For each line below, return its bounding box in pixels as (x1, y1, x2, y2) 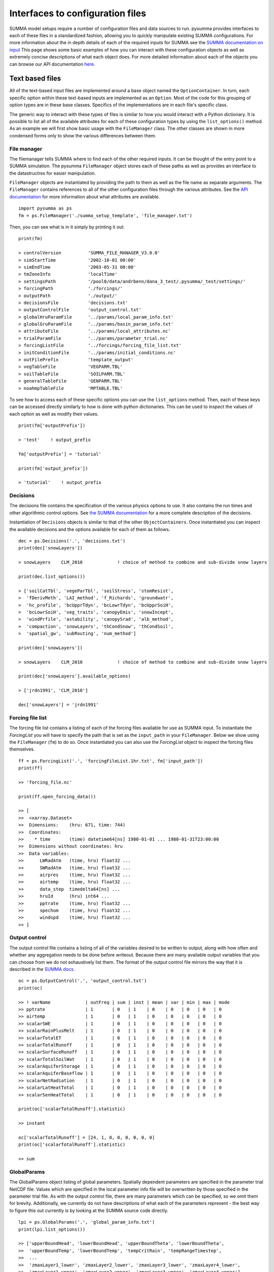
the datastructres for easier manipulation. (9, 170, 96, 176)
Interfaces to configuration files (9, 8, 147, 19)
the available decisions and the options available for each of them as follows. (9, 526, 170, 532)
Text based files (9, 74, 61, 83)
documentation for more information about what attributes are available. (9, 193, 160, 199)
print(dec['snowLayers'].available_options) (18, 673, 131, 679)
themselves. (9, 746, 35, 753)
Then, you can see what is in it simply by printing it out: (9, 224, 125, 230)
